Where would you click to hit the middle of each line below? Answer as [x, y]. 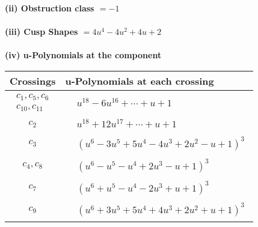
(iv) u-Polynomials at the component [83, 55]
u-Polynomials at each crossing [140, 80]
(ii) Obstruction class [50, 8]
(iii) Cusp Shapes [41, 32]
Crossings [33, 80]
